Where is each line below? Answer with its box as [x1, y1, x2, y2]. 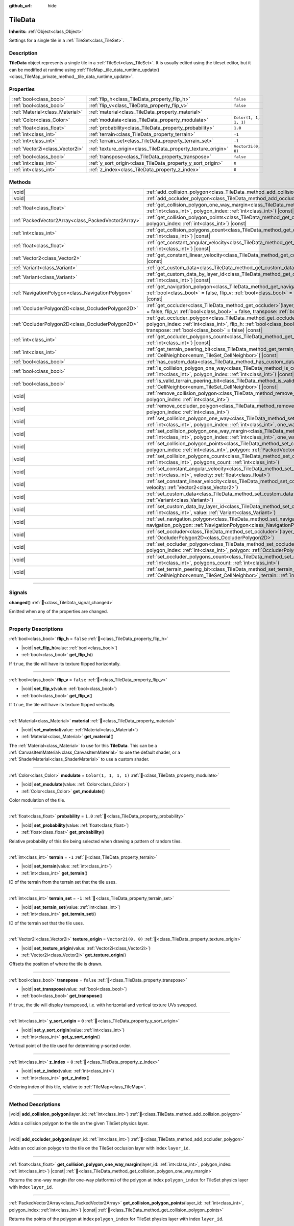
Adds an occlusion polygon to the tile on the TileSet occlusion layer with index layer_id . [9, 1145, 190, 1151]
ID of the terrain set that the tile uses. [9, 920, 84, 926]
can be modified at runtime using [9, 67, 76, 73]
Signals [9, 589, 27, 596]
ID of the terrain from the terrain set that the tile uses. [9, 879, 117, 885]
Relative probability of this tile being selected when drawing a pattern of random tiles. [9, 838, 182, 844]
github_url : [9, 3, 32, 8]
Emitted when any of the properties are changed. [9, 609, 108, 614]
